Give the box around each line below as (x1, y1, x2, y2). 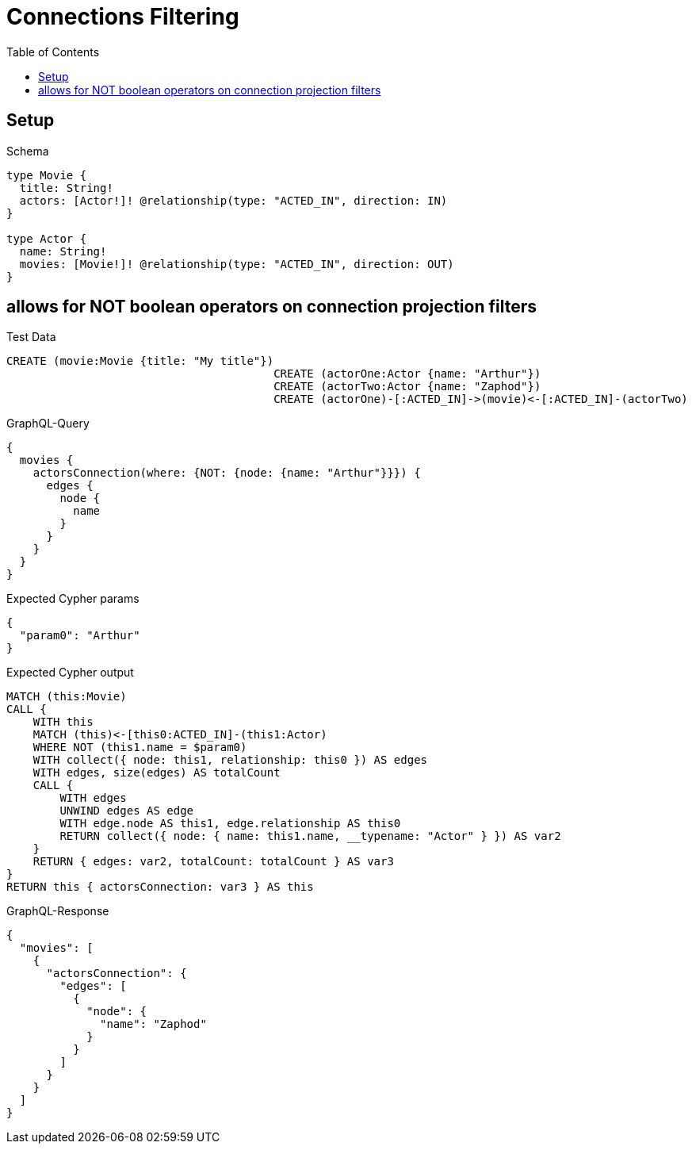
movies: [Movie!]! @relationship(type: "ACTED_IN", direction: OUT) (19, 257, 454, 270)
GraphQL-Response (6, 904, 109, 918)
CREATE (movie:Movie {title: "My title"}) (6, 355, 274, 368)
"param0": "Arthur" (19, 629, 140, 642)
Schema (6, 144, 49, 158)
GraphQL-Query (6, 416, 90, 431)
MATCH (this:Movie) (6, 690, 127, 703)
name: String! (19, 244, 107, 258)
